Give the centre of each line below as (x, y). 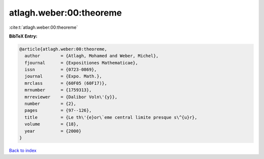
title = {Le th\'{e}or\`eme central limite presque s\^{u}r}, (111, 117)
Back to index (23, 150)
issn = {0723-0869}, (61, 70)
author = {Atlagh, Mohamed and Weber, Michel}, (92, 56)
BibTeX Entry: (23, 36)
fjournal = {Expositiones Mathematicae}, (81, 63)
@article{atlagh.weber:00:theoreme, (63, 49)
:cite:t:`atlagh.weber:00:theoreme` (44, 27)
